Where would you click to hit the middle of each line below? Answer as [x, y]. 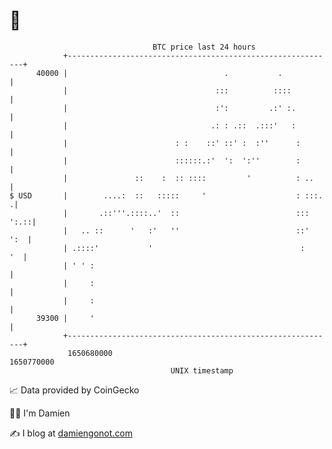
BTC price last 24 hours [204, 47]
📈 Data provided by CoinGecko [74, 390]
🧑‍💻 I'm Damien [40, 413]
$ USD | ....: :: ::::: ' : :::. [166, 195]
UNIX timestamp [202, 370]
